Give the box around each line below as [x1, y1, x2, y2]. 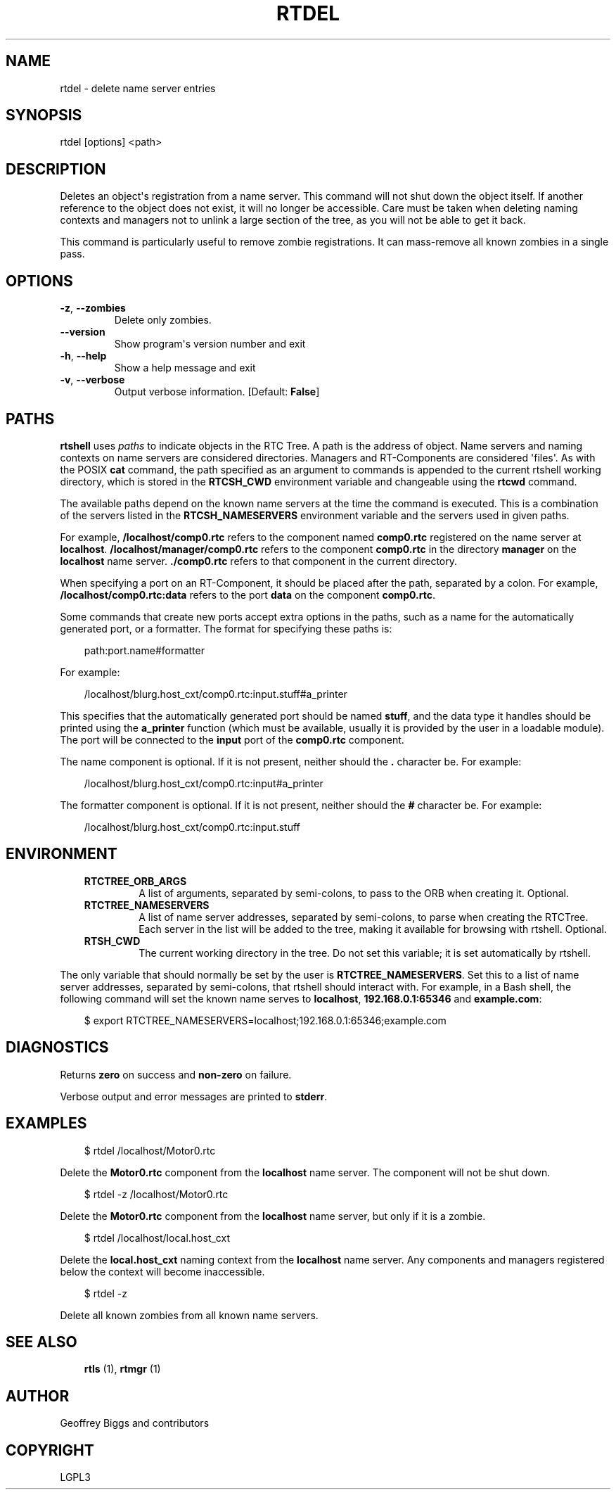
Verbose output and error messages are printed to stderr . [60, 1090, 328, 1102]
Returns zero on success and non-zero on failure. [60, 1068, 292, 1081]
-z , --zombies [60, 302, 126, 314]
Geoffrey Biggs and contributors [60, 1417, 210, 1430]
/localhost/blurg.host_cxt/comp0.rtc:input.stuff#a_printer [84, 687, 347, 700]
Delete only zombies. [114, 314, 212, 326]
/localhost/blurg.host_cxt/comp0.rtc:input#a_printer [84, 777, 323, 789]
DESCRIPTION [6, 160, 106, 178]
